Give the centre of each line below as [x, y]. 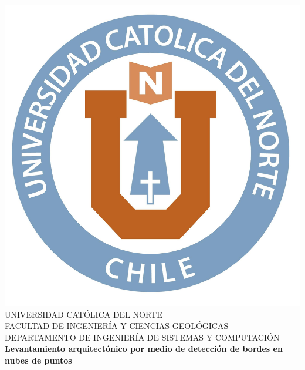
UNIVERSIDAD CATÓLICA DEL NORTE [84, 314]
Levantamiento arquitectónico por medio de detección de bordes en [144, 349]
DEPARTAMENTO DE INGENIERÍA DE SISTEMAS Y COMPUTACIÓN [142, 337]
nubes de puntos [38, 360]
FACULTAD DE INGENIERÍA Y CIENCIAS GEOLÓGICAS [117, 326]
